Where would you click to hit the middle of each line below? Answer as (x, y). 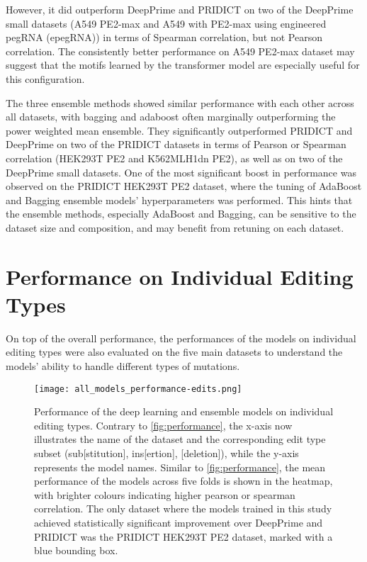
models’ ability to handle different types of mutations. (123, 366)
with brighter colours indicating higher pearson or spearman (165, 494)
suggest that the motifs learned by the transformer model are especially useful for (183, 65)
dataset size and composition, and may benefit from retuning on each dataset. (175, 227)
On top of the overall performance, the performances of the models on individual (181, 338)
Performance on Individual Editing (180, 276)
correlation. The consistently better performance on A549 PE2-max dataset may (180, 51)
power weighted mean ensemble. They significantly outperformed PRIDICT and (179, 130)
